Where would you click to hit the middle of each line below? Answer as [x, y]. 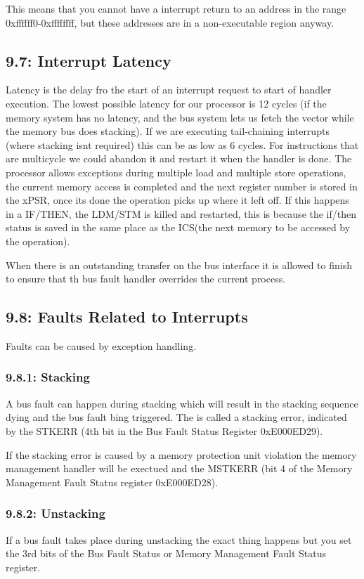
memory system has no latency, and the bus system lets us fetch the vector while [180, 117]
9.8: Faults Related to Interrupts [127, 317]
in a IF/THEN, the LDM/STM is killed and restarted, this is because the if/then [181, 213]
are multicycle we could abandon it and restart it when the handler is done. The [179, 158]
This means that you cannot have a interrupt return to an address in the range [176, 8]
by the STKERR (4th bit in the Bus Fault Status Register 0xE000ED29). [164, 430]
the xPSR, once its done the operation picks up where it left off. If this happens [177, 200]
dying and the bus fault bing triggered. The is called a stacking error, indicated [176, 417]
